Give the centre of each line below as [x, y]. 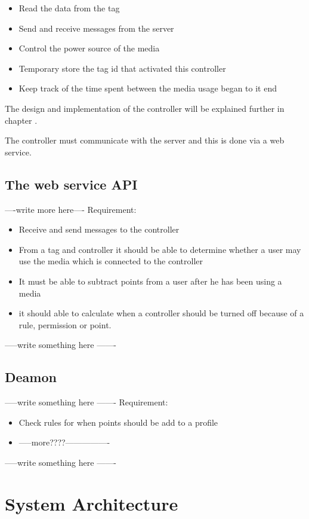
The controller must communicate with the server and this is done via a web [145, 140]
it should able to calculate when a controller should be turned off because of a [161, 313]
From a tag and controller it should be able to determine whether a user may [160, 249]
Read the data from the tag [69, 8]
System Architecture [92, 503]
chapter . [21, 120]
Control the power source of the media [89, 48]
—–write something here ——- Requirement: [86, 402]
